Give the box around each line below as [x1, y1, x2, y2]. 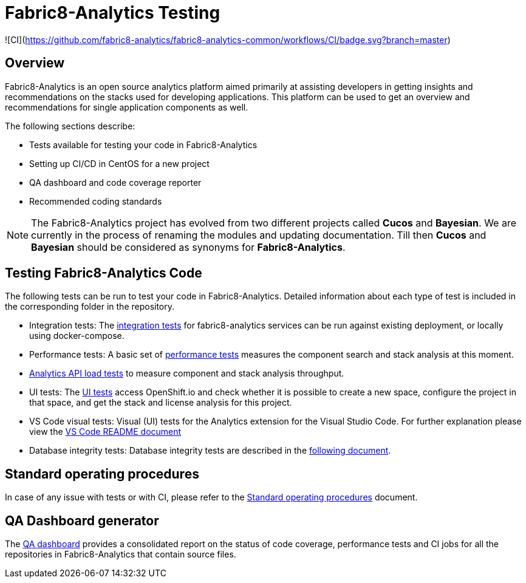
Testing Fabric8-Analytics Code [5, 265, 202, 281]
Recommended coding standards [29, 196, 162, 206]
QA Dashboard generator [5, 513, 159, 528]
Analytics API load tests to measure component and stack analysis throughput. [29, 368, 344, 379]
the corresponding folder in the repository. [5, 301, 175, 312]
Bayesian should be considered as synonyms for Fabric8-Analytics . [31, 240, 346, 253]
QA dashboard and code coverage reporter [29, 177, 202, 188]
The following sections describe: [5, 120, 135, 131]
